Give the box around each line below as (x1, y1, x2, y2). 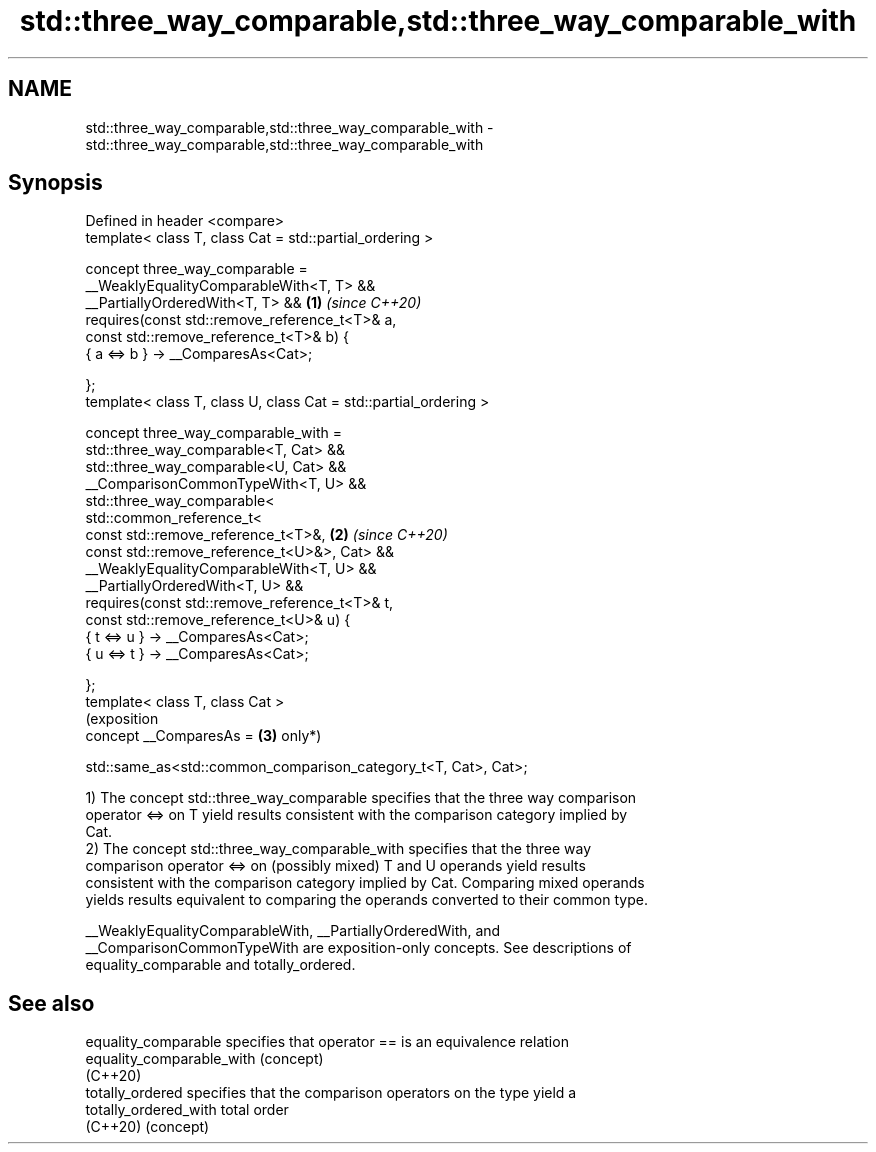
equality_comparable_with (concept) (85, 1050, 324, 1068)
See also (8, 990, 95, 1016)
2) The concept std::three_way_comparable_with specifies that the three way (85, 840, 592, 858)
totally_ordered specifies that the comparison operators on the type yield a (85, 1084, 577, 1102)
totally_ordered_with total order (85, 1101, 289, 1119)
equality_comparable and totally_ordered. (85, 956, 356, 974)
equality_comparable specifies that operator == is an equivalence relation (85, 1033, 569, 1051)
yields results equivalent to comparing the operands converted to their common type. (85, 891, 648, 909)
